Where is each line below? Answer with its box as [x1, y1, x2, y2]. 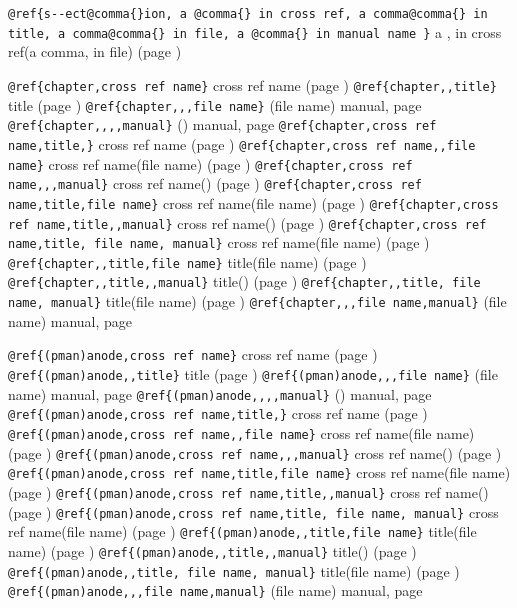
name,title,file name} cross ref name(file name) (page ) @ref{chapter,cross [8, 192, 499, 213]
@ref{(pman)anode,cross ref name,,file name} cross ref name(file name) [8, 423, 475, 443]
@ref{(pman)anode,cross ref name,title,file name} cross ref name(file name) [8, 462, 511, 483]
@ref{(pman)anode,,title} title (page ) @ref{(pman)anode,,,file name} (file [8, 364, 498, 385]
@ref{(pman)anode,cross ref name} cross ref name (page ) [8, 344, 378, 365]
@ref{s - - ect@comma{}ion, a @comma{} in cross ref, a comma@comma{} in [8, 7, 488, 21]
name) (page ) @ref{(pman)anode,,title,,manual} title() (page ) [8, 540, 417, 561]
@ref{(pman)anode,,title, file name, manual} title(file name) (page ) [8, 560, 460, 581]
